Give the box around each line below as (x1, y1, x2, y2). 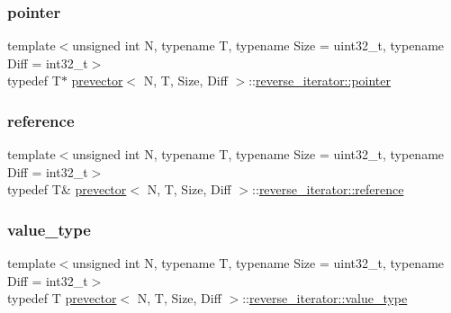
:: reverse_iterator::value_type (242, 289, 408, 308)
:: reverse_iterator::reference (252, 180, 404, 199)
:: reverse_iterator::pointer (248, 71, 392, 90)
